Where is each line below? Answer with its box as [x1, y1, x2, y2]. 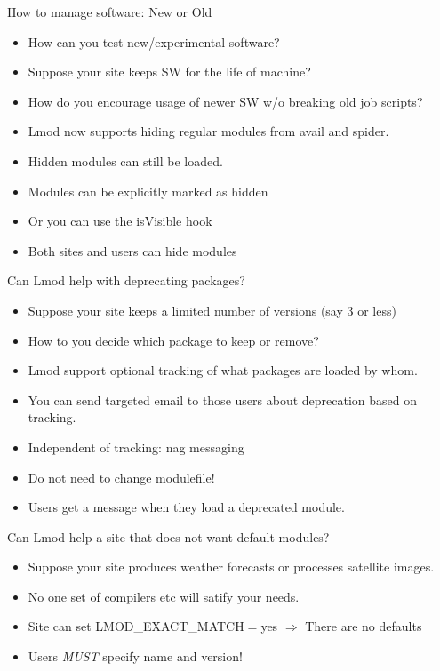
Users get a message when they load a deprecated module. [28, 498, 345, 516]
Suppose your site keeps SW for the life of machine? [28, 62, 311, 81]
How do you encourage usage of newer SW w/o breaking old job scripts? [28, 92, 423, 110]
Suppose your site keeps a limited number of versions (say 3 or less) [28, 300, 396, 319]
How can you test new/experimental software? [28, 32, 280, 51]
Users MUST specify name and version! [28, 647, 243, 666]
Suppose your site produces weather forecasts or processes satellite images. [28, 557, 435, 576]
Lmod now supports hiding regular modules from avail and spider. [28, 122, 389, 140]
